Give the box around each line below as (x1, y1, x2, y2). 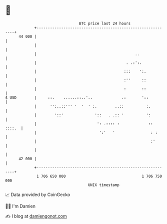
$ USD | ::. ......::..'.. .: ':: (5, 95, 149, 100)
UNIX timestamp (87, 182, 120, 188)
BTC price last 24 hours (79, 21, 131, 26)
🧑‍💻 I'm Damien (5, 203, 36, 209)
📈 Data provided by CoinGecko (5, 192, 70, 198)
